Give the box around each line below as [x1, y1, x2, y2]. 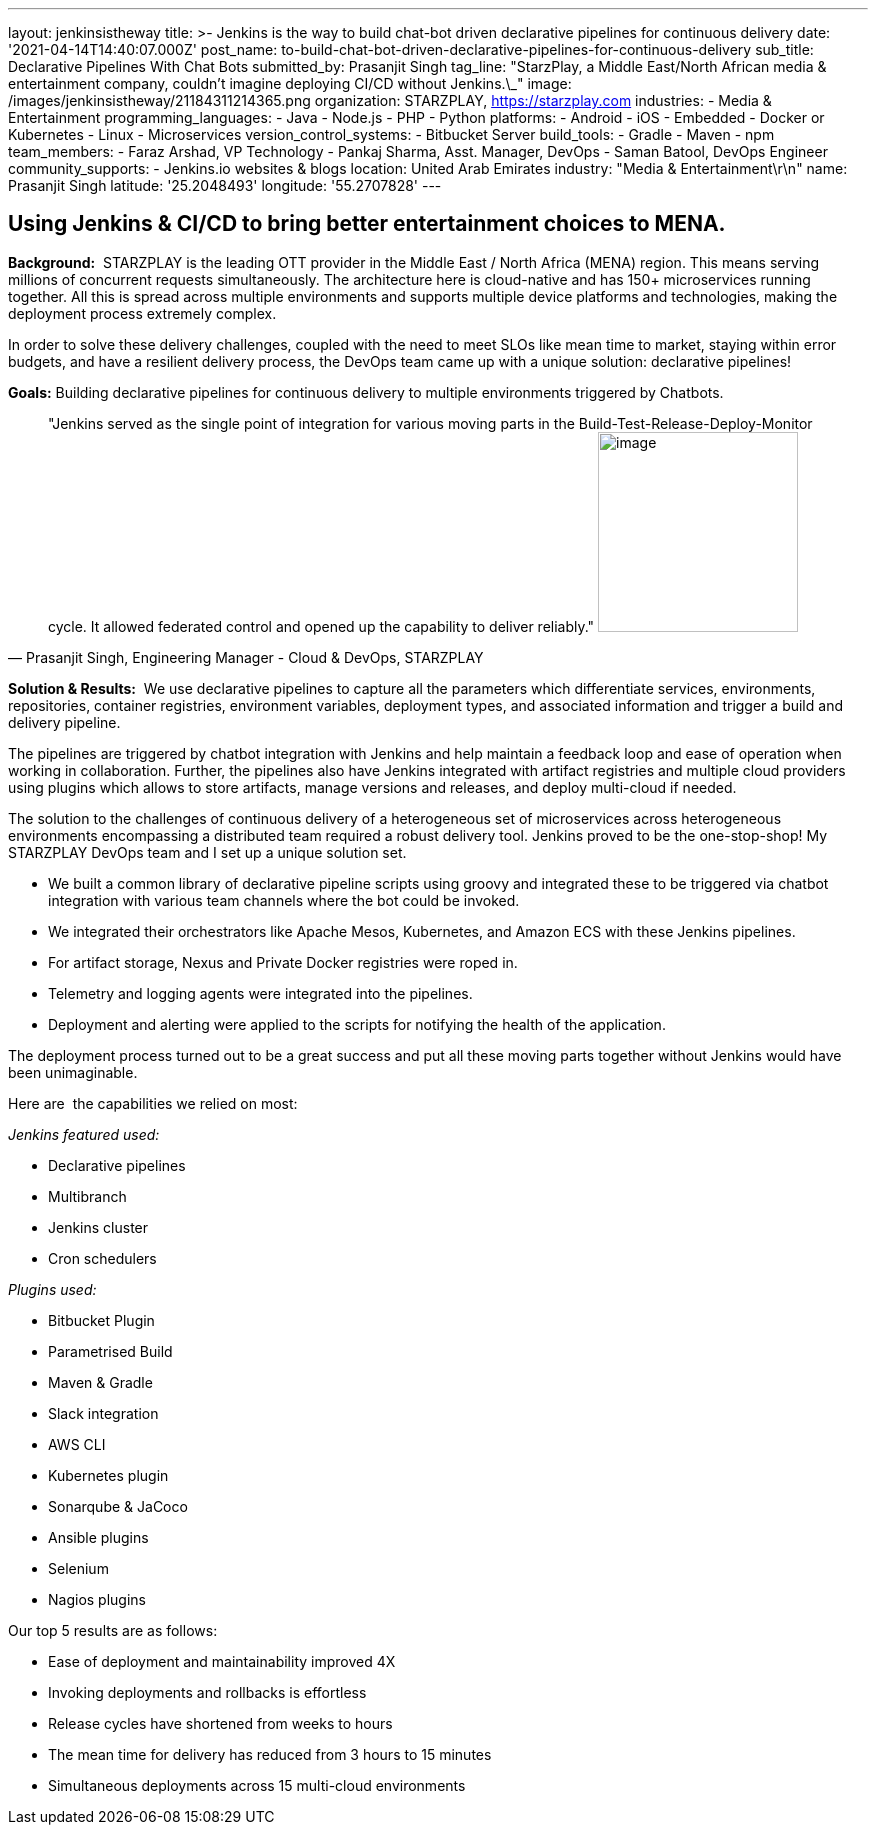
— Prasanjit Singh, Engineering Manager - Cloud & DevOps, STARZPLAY [8, 648, 484, 666]
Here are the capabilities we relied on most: [8, 1094, 298, 1112]
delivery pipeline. [8, 713, 121, 731]
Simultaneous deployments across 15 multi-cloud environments [48, 1776, 466, 1794]
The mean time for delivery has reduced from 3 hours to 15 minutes [48, 1745, 492, 1763]
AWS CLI [48, 1435, 106, 1453]
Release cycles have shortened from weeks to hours [48, 1714, 393, 1732]
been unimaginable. [8, 1063, 138, 1081]
